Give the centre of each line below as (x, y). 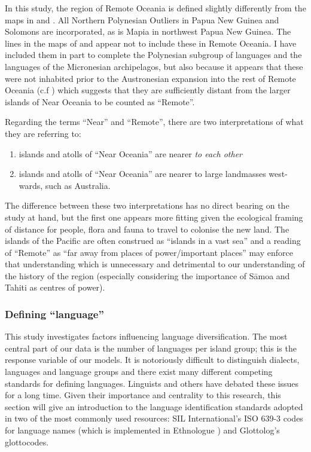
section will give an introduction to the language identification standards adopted (154, 406)
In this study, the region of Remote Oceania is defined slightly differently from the (155, 8)
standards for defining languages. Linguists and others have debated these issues (152, 383)
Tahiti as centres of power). (55, 287)
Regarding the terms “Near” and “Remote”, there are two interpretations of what (154, 122)
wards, (31, 185)
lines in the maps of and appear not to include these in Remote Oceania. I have (151, 43)
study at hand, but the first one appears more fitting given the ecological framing (154, 217)
